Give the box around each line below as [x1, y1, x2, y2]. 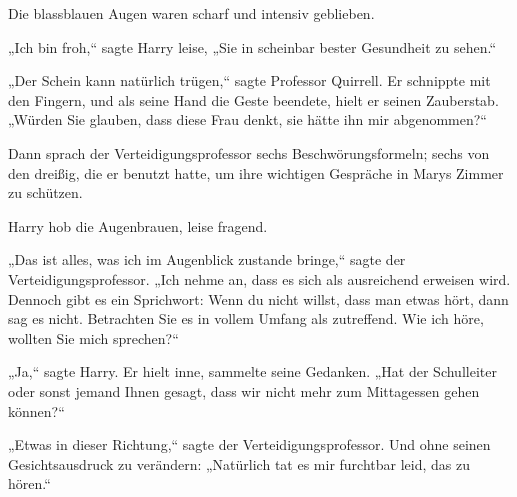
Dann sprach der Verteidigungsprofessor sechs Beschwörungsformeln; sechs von [8, 142, 490, 163]
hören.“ [8, 473, 51, 494]
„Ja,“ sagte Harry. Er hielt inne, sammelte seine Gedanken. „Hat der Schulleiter [8, 361, 497, 382]
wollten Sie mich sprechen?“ [8, 327, 179, 348]
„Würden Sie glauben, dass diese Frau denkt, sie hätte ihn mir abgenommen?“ [8, 109, 487, 130]
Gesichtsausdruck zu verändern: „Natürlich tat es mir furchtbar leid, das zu [8, 453, 470, 474]
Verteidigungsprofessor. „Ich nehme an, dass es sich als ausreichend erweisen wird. [8, 268, 511, 289]
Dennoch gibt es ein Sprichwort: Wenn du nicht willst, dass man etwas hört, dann [8, 288, 509, 309]
